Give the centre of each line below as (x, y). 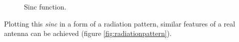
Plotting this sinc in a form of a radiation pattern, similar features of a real (120, 23)
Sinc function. (45, 6)
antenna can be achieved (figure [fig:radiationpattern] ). (88, 33)
